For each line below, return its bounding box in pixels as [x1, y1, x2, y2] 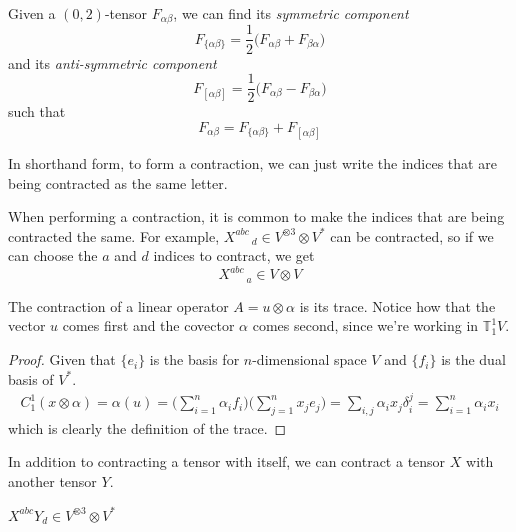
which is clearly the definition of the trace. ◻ [8, 417, 287, 438]
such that [8, 101, 66, 122]
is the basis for [149, 349, 240, 370]
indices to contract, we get [153, 245, 315, 266]
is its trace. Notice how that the [299, 295, 496, 316]
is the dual [441, 349, 506, 370]
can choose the [8, 245, 98, 266]
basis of [8, 368, 54, 389]
